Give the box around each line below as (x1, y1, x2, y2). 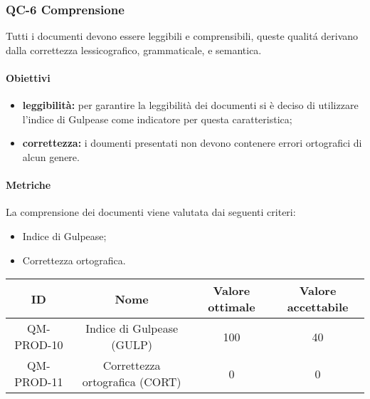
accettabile (287, 299, 349, 316)
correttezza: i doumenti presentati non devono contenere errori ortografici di (22, 135, 362, 150)
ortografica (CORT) (82, 373, 181, 390)
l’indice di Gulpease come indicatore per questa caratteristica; (22, 111, 292, 126)
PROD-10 (14, 336, 63, 353)
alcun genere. (22, 149, 80, 164)
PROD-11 (14, 373, 63, 390)
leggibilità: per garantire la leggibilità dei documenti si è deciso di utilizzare (22, 98, 359, 113)
